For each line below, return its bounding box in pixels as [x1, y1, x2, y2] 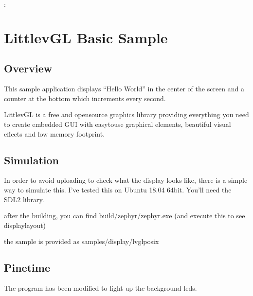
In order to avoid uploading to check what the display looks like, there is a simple [4, 175, 248, 185]
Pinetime [4, 260, 50, 275]
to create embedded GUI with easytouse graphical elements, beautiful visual [4, 119, 231, 129]
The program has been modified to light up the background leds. [4, 283, 197, 293]
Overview [4, 61, 53, 76]
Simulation [4, 152, 59, 167]
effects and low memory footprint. [4, 128, 105, 139]
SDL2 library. [4, 194, 44, 204]
